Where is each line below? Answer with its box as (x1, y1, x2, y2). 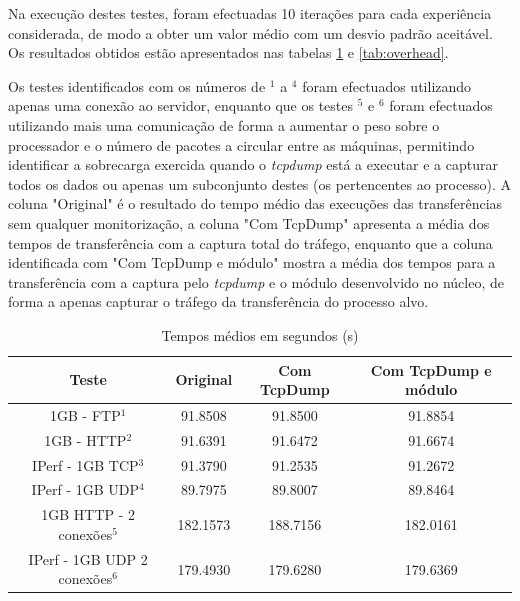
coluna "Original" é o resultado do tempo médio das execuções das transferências (8, 193, 503, 214)
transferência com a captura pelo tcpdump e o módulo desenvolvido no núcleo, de (8, 271, 504, 292)
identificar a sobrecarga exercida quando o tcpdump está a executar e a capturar (8, 154, 498, 175)
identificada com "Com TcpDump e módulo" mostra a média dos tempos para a (8, 252, 496, 273)
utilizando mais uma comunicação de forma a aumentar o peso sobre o (8, 114, 440, 135)
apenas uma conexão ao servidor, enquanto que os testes (8, 95, 353, 116)
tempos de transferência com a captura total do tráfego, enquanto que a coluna (8, 232, 493, 253)
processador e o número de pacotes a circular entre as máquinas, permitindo (8, 134, 475, 155)
